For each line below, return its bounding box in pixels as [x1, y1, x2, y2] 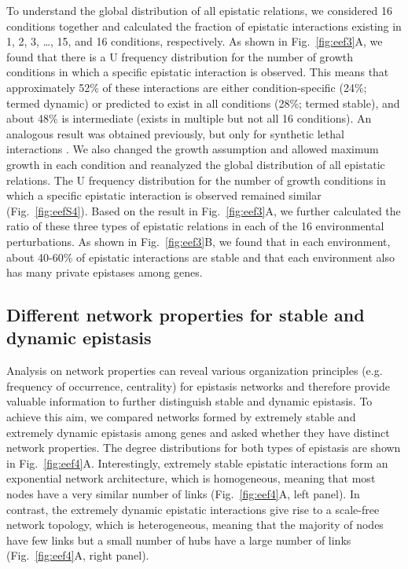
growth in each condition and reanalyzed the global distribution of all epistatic [6, 156, 385, 172]
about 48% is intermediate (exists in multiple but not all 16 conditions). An [6, 110, 372, 127]
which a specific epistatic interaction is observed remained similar [6, 187, 322, 204]
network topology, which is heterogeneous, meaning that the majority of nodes [6, 516, 384, 533]
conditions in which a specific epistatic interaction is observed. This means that [6, 64, 389, 80]
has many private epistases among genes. [6, 264, 203, 281]
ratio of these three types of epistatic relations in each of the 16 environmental [6, 218, 384, 234]
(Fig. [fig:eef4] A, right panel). [6, 547, 149, 563]
